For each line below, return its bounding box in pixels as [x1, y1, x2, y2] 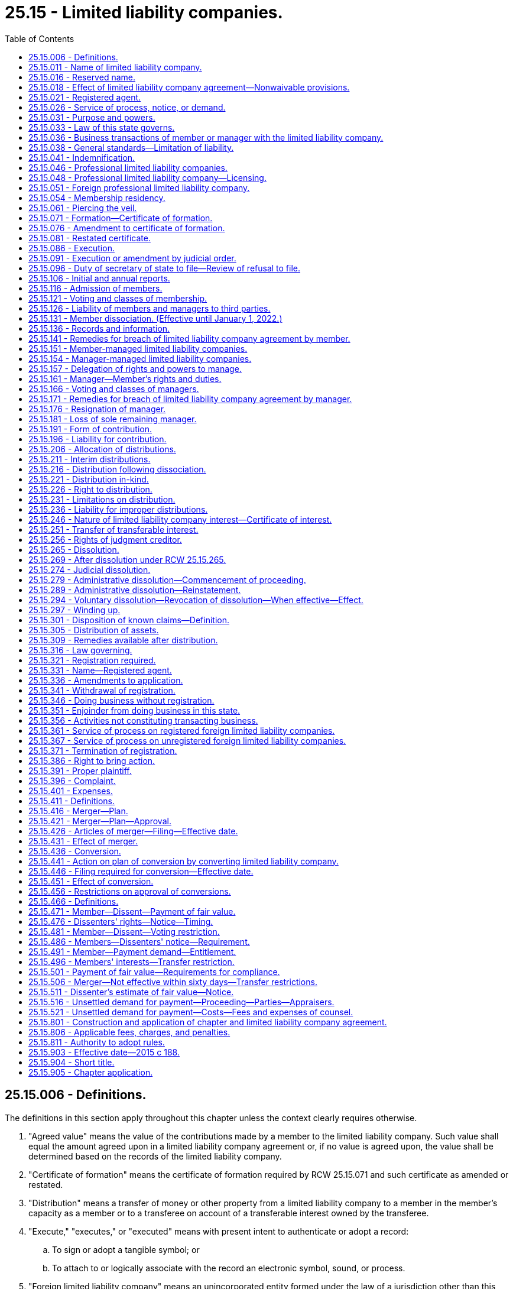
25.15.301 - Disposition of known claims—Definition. [28, 614, 230, 625]
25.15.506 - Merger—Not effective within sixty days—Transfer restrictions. [28, 976, 317, 987]
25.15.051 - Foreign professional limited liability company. [28, 182, 250, 193]
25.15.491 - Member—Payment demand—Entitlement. [28, 946, 236, 957]
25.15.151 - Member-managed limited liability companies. [28, 343, 248, 354]
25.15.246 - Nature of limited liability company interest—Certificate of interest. [28, 514, 332, 524]
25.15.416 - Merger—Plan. [28, 805, 128, 816]
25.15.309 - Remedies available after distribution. [28, 634, 218, 645]
